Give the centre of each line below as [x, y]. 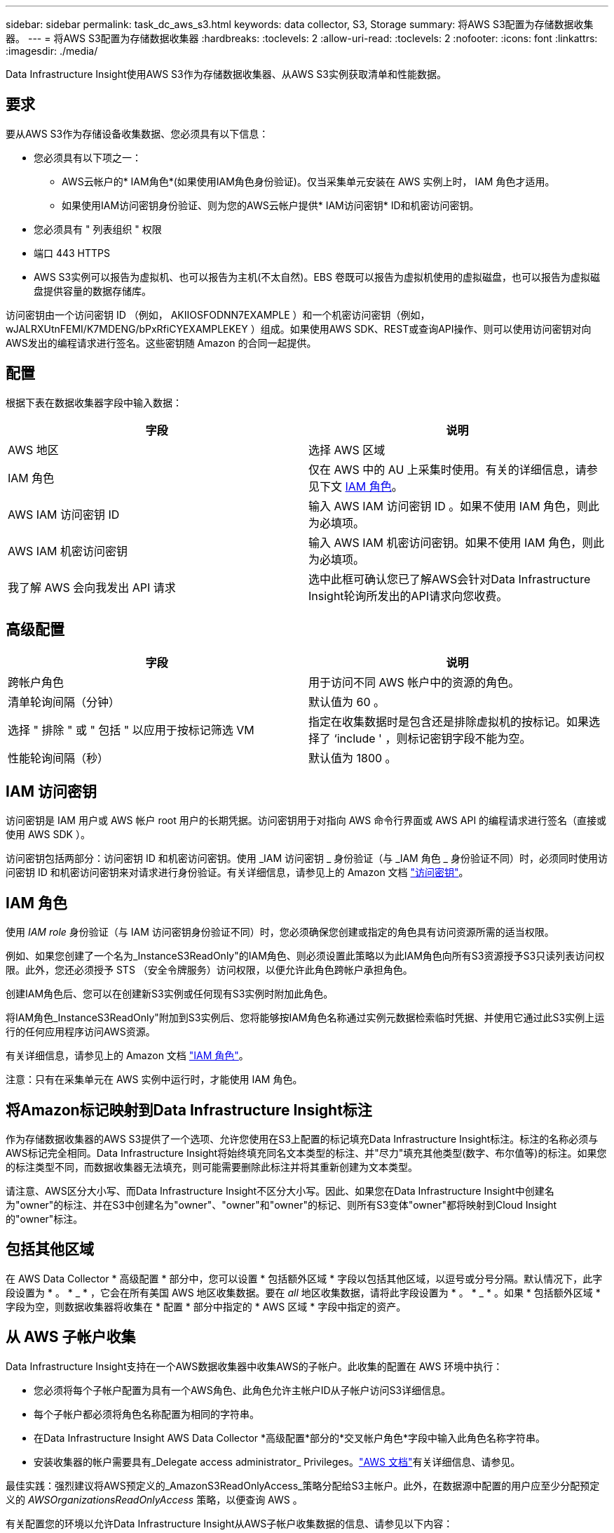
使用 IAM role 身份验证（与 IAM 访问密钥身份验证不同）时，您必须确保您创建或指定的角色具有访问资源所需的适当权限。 [280, 932]
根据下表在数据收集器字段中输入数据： [94, 402]
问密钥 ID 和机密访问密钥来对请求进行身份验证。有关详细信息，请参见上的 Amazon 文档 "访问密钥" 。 [237, 872]
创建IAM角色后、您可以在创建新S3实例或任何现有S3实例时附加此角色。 [170, 994]
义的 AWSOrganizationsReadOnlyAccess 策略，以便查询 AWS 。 [154, 1499]
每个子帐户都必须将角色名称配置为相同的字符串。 [146, 1414]
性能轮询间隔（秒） [59, 758]
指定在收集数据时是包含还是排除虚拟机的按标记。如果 [449, 721]
